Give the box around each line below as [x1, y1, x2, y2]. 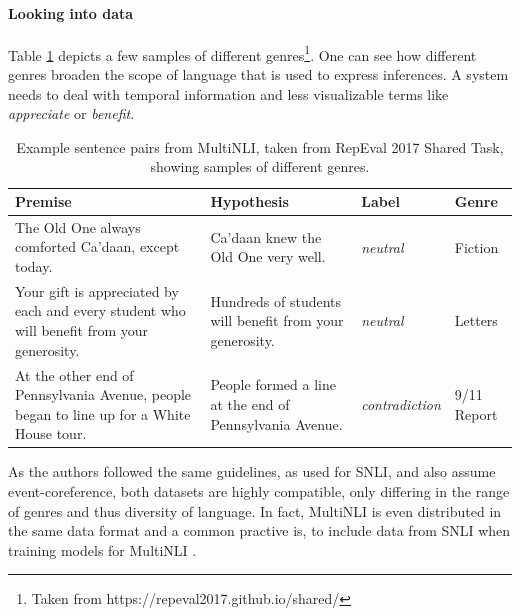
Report [454, 403, 498, 424]
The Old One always [15, 216, 141, 237]
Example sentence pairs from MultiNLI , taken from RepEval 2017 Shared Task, [16, 136, 504, 157]
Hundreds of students [210, 290, 342, 311]
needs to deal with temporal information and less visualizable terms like [8, 83, 449, 104]
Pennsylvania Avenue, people [15, 384, 192, 405]
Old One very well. [210, 246, 326, 267]
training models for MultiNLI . [8, 539, 197, 560]
